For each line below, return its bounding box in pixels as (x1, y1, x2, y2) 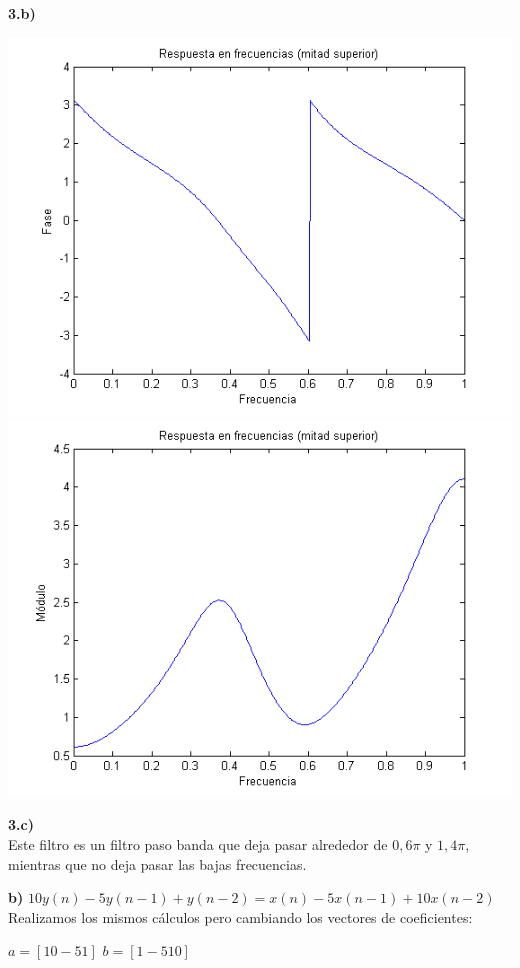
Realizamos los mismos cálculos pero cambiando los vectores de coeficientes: (8, 906, 473, 927)
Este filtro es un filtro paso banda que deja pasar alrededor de (8, 834, 388, 854)
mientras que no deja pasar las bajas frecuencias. (8, 853, 307, 874)
